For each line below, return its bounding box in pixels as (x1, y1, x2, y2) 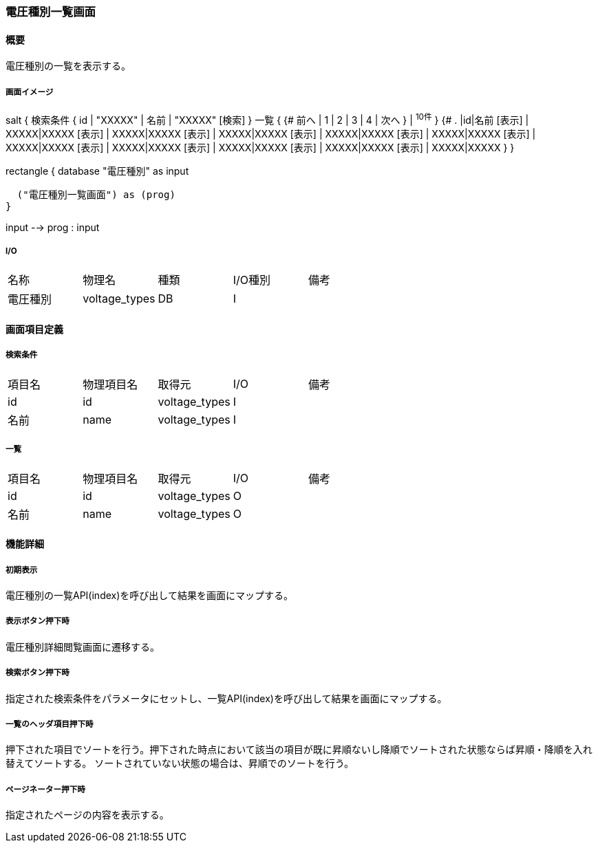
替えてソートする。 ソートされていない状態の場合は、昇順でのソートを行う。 (6, 757, 354, 770)
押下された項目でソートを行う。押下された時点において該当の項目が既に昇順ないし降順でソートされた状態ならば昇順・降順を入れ (6, 743, 592, 756)
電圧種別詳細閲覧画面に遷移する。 (6, 640, 160, 653)
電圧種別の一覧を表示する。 (6, 60, 131, 72)
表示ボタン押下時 (6, 616, 70, 627)
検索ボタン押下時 (6, 668, 70, 678)
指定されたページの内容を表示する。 (6, 809, 169, 821)
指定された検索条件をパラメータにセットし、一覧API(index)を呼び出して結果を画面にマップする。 (6, 692, 447, 704)
